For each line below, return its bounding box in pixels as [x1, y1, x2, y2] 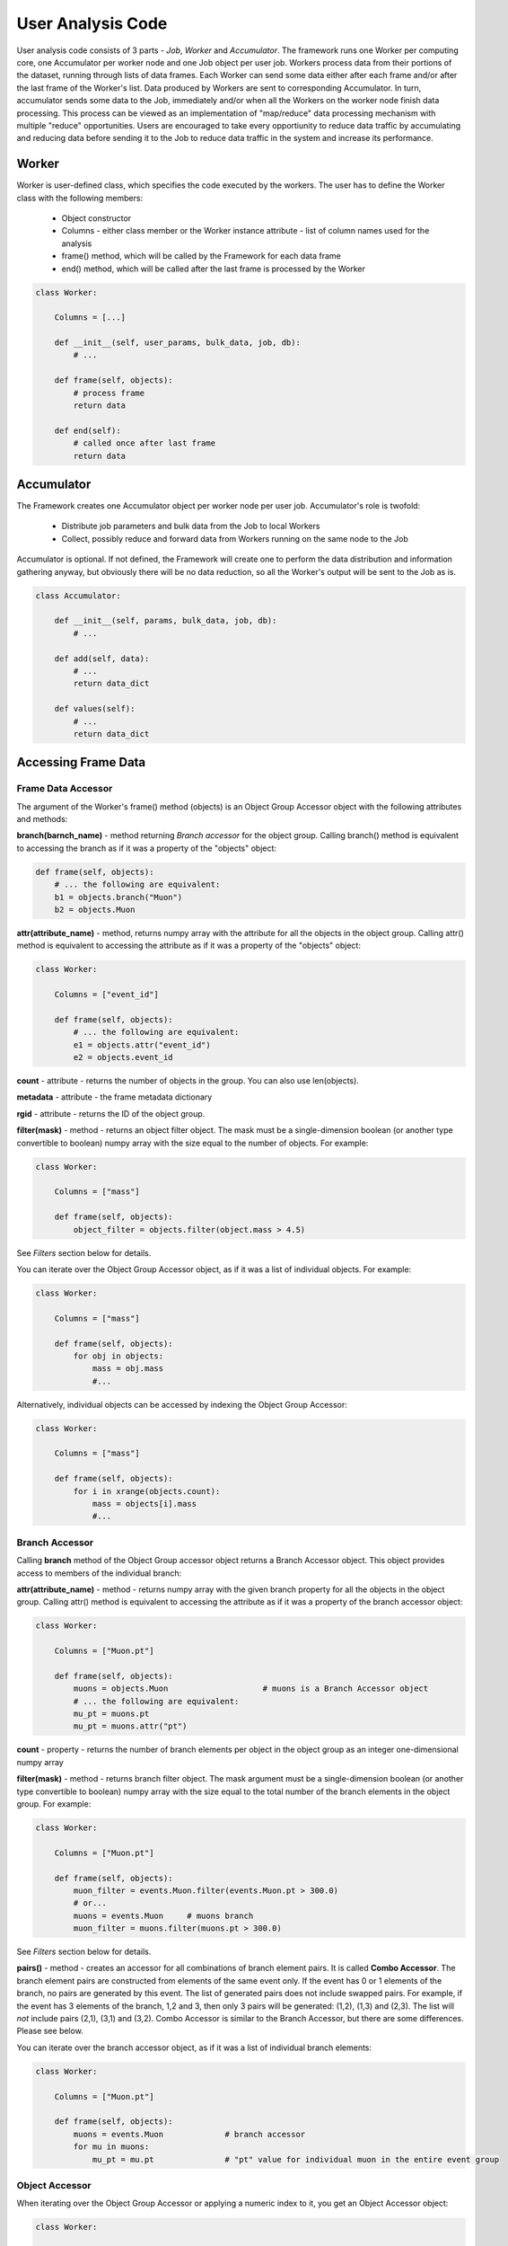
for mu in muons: [73, 2142, 150, 2152]
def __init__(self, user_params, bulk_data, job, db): [54, 338, 301, 348]
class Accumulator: [35, 590, 121, 601]
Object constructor [61, 212, 132, 224]
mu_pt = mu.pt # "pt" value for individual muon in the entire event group [92, 2154, 500, 2164]
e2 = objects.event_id [73, 1052, 174, 1063]
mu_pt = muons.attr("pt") [73, 1721, 188, 1731]
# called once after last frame [73, 438, 215, 448]
